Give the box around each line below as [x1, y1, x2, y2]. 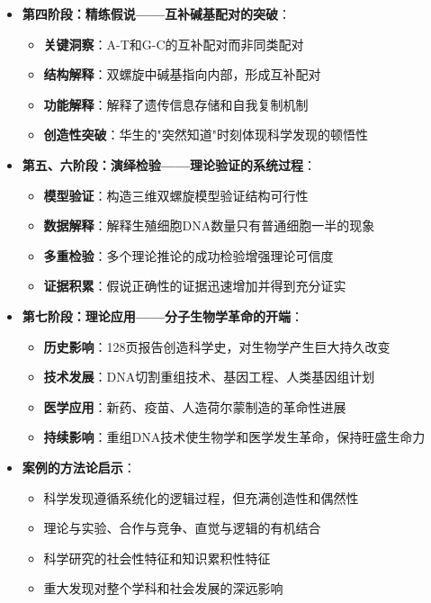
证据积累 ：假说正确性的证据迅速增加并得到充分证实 [43, 276, 346, 295]
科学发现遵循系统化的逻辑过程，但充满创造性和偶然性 [43, 488, 359, 507]
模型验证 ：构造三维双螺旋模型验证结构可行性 [43, 185, 309, 204]
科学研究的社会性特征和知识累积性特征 [43, 548, 271, 567]
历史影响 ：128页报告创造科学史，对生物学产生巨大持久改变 [43, 337, 391, 355]
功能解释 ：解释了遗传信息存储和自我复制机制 [43, 94, 309, 113]
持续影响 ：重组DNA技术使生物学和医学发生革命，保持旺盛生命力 [43, 427, 426, 446]
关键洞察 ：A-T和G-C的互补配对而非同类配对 [43, 34, 304, 53]
